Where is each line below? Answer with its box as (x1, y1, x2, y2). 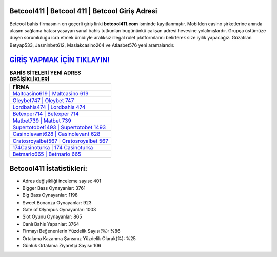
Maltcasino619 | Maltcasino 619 (12, 90, 89, 97)
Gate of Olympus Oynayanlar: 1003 (22, 207, 96, 213)
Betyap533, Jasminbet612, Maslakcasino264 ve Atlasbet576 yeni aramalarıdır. (9, 42, 175, 48)
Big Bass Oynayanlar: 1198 (22, 192, 78, 199)
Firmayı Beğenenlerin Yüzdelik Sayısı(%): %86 (22, 228, 121, 234)
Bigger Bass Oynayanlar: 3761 (22, 185, 86, 191)
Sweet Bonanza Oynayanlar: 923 (22, 199, 92, 205)
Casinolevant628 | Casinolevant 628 (12, 130, 101, 137)
